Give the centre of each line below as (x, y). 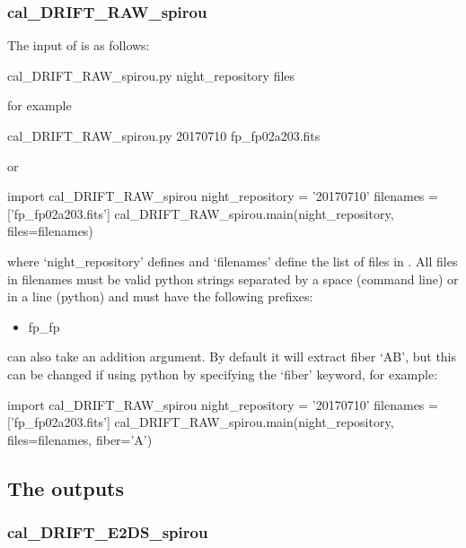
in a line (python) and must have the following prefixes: (160, 296)
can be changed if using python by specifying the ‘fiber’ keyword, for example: (223, 374)
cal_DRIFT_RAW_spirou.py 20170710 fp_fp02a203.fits (164, 135)
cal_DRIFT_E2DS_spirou (108, 532)
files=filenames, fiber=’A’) (80, 439)
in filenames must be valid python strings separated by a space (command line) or (233, 278)
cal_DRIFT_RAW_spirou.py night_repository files (151, 75)
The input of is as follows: (79, 45)
